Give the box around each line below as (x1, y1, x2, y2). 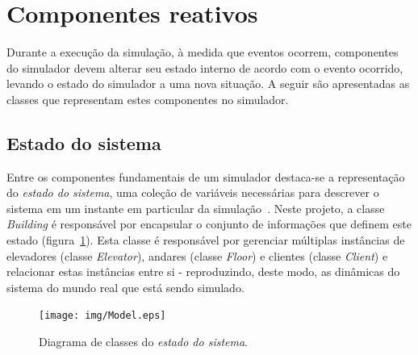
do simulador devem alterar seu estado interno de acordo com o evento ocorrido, (6, 59, 403, 76)
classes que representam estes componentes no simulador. (6, 90, 289, 107)
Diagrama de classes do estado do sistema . (39, 333, 249, 350)
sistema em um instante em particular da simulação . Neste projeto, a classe (6, 199, 385, 216)
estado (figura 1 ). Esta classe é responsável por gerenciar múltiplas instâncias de (6, 232, 405, 248)
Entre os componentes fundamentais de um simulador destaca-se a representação (6, 168, 405, 185)
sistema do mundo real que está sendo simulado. (6, 278, 245, 295)
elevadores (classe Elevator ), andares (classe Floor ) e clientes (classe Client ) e (6, 247, 388, 264)
